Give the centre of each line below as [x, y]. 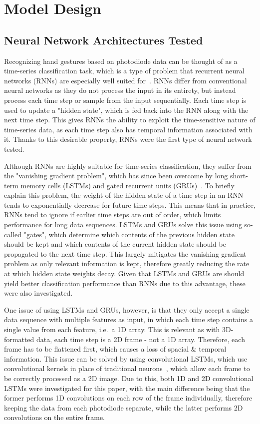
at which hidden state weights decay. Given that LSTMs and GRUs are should [124, 273]
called [13, 234]
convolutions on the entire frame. [54, 417]
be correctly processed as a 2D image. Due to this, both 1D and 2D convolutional [129, 378]
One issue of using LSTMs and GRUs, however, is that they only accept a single [127, 309]
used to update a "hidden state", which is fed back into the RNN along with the [126, 110]
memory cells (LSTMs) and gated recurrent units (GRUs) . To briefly [128, 185]
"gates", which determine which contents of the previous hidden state [129, 234]
